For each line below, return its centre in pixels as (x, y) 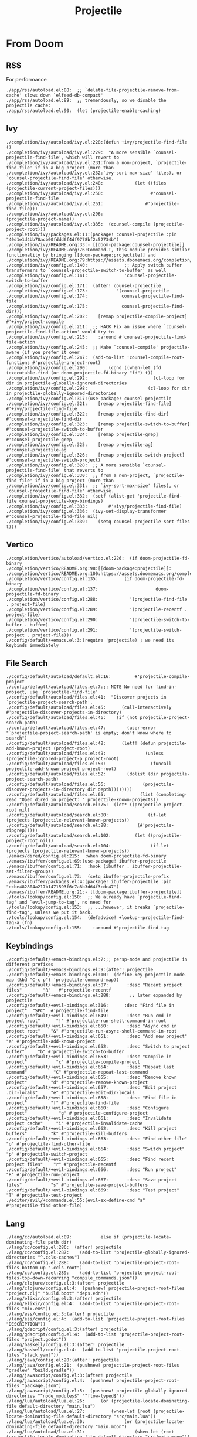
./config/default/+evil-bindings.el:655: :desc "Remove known (91, 1077)
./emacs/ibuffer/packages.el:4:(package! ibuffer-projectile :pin (89, 882)
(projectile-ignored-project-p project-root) (62, 759)
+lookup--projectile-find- (152, 918)
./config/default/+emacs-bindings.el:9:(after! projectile (80, 970)
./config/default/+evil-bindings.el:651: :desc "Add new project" (97, 1036)
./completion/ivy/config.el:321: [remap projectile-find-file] (89, 403)
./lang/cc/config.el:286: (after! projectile (64, 1247)
